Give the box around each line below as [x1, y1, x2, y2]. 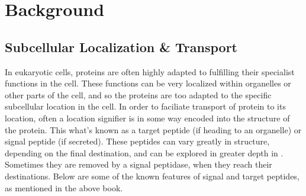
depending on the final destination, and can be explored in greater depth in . [5, 146, 284, 159]
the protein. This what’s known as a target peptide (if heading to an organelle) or [5, 123, 302, 136]
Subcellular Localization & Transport [5, 37, 237, 56]
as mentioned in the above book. [5, 181, 123, 194]
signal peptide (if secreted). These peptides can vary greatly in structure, [5, 135, 270, 147]
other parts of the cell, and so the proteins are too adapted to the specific [5, 88, 272, 101]
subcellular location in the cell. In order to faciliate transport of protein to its [5, 100, 286, 113]
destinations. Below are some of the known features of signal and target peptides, [5, 169, 299, 182]
